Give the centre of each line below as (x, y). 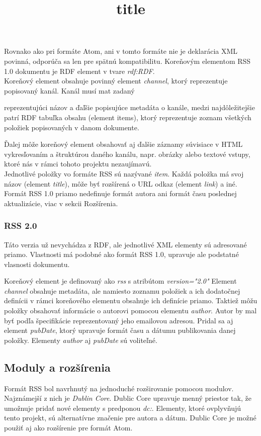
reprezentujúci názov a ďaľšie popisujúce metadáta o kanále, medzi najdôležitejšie (129, 107)
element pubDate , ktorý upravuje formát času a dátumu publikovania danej (120, 330)
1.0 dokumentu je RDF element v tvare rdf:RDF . (79, 71)
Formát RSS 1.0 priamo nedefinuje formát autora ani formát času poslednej (120, 193)
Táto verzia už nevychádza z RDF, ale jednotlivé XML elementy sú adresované (125, 244)
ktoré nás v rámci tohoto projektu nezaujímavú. (78, 164)
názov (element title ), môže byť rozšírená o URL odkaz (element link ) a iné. (121, 183)
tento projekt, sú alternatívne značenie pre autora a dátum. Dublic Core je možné (130, 418)
